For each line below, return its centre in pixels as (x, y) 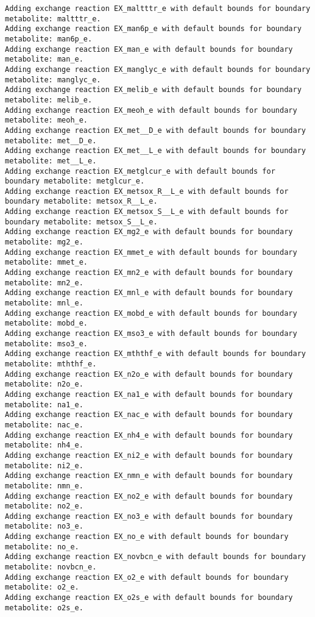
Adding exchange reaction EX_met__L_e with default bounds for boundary (155, 151)
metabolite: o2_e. (42, 587)
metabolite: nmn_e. (44, 486)
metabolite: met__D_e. (51, 141)
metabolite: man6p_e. (49, 39)
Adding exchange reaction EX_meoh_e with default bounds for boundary (151, 110)
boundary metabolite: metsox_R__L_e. (81, 202)
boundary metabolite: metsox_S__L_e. (81, 222)
